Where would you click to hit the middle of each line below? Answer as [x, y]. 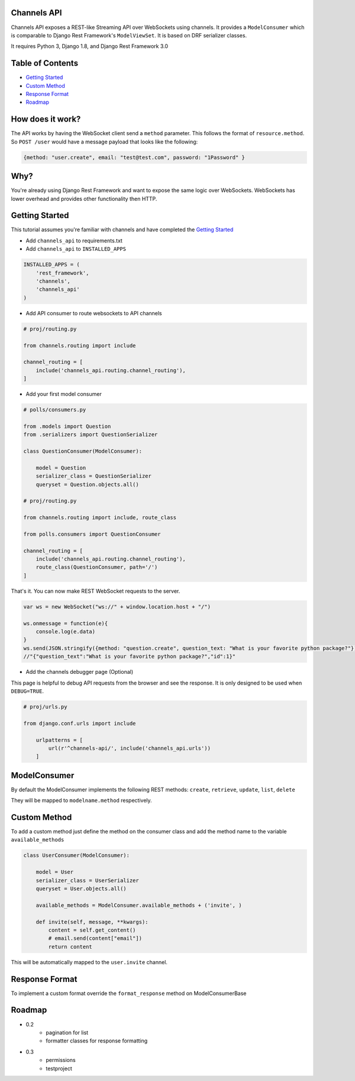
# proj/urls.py [45, 706]
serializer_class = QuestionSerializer [94, 476]
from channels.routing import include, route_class [100, 518]
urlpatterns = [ [59, 740]
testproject [59, 1068]
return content [70, 946]
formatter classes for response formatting [97, 1041]
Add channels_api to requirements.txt [74, 241]
